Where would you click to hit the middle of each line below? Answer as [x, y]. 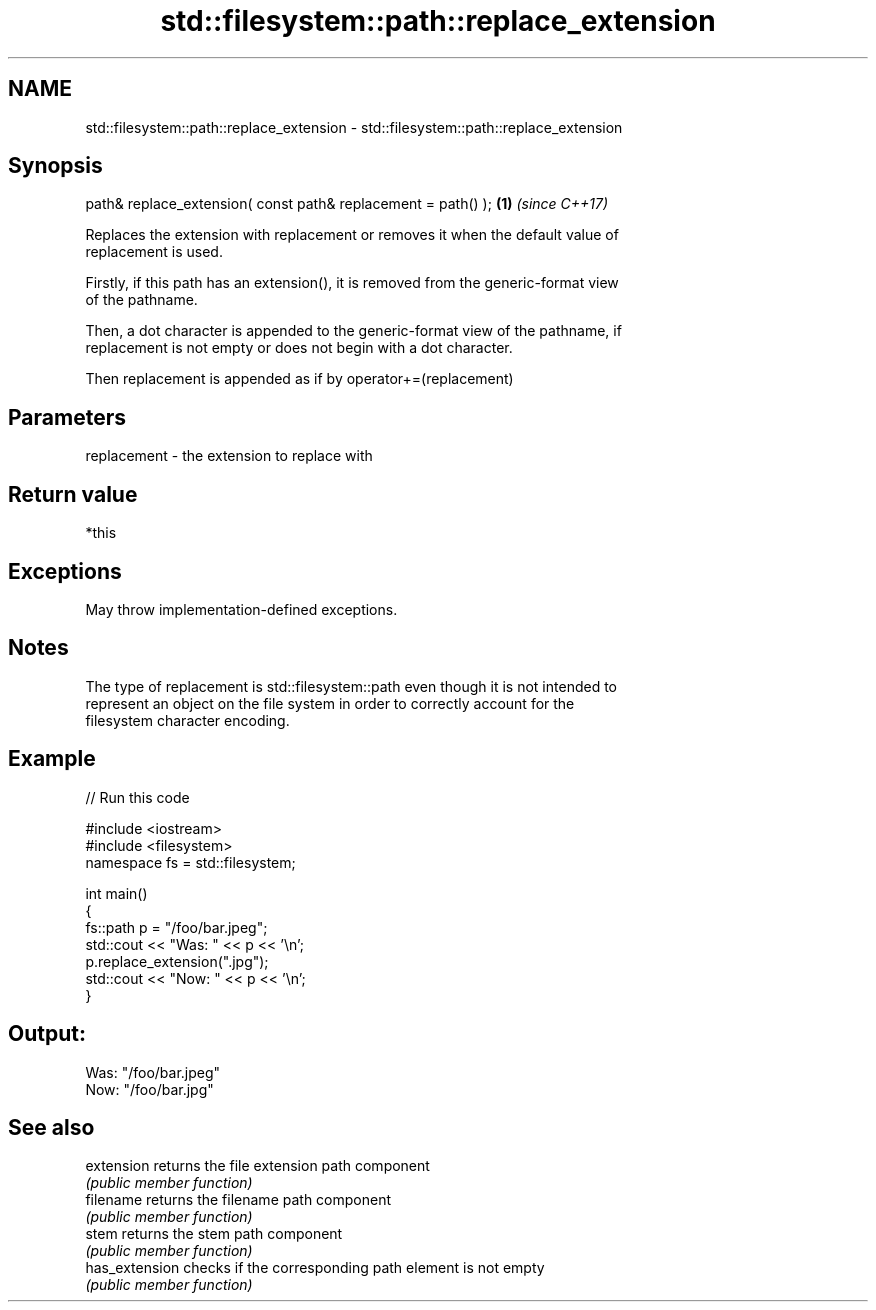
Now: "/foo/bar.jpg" [149, 1089]
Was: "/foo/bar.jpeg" [153, 1072]
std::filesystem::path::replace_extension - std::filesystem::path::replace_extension [354, 127]
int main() [116, 893]
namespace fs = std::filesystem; [190, 862]
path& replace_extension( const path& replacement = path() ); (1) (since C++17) [347, 204]
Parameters [67, 417]
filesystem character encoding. [187, 720]
